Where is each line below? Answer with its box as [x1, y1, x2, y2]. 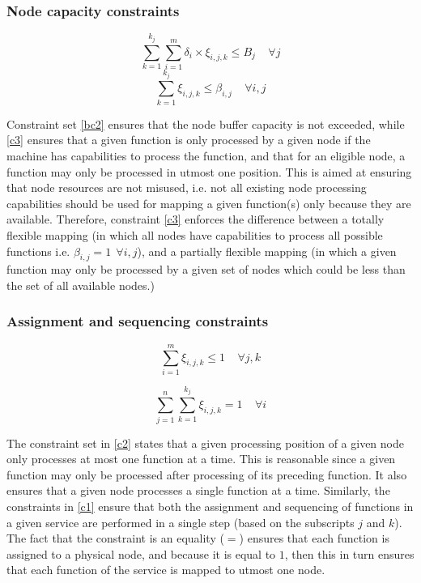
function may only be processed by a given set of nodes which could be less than [6, 261, 406, 278]
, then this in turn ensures [284, 545, 415, 562]
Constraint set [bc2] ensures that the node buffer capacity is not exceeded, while [6, 115, 405, 132]
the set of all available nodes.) [6, 276, 155, 293]
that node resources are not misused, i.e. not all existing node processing [6, 179, 367, 196]
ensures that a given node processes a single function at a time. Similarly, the [6, 482, 390, 499]
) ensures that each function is [239, 530, 389, 547]
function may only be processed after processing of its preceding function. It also [6, 466, 407, 483]
